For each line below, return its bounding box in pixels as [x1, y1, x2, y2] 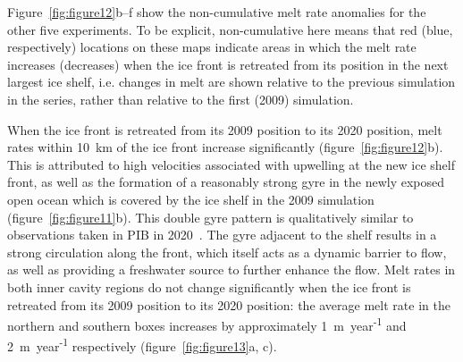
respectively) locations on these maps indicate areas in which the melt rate [7, 38, 417, 56]
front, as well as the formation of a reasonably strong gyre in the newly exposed [7, 173, 445, 191]
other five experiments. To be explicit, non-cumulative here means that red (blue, [7, 20, 453, 38]
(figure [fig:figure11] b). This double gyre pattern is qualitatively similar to [7, 207, 414, 226]
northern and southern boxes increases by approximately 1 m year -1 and [7, 314, 407, 334]
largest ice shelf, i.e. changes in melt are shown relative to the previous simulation [7, 72, 456, 91]
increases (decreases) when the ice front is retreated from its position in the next [7, 55, 449, 73]
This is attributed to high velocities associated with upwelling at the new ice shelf [7, 155, 455, 173]
